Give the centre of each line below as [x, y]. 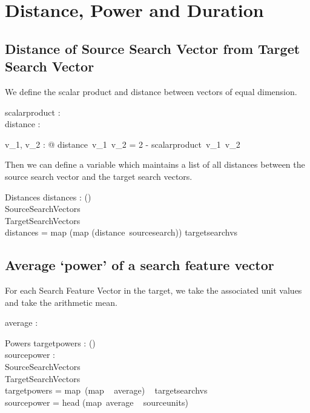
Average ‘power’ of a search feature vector [140, 265]
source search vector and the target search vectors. [99, 176]
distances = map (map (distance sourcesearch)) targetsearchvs [121, 232]
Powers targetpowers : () [50, 342]
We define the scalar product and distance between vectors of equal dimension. [151, 91]
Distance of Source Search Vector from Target [153, 48]
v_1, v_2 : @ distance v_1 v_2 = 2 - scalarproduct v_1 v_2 [123, 144]
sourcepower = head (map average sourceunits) [97, 402]
